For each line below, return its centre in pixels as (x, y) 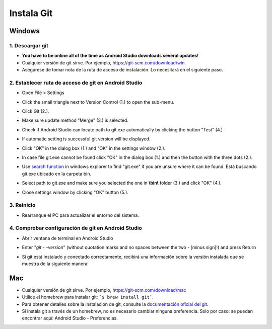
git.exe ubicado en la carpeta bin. (57, 174)
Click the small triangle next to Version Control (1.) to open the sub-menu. (98, 102)
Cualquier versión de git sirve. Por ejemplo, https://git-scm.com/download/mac (104, 290)
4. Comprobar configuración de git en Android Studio (76, 228)
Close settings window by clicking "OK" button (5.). (75, 192)
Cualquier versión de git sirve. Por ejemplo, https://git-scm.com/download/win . (104, 62)
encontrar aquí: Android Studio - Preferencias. (70, 318)
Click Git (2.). (36, 111)
